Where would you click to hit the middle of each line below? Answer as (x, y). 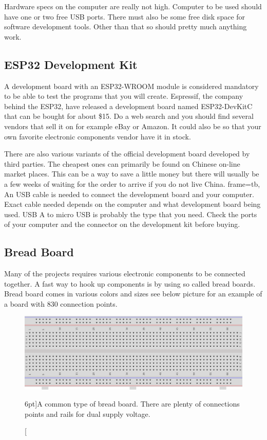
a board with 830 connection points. (61, 303)
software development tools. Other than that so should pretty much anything (126, 27)
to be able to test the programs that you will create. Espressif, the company (124, 96)
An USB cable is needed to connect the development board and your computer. (129, 194)
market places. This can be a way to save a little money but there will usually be (132, 174)
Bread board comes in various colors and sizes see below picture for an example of (133, 294)
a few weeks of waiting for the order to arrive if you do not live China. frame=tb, (132, 183)
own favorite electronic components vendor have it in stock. (98, 136)
